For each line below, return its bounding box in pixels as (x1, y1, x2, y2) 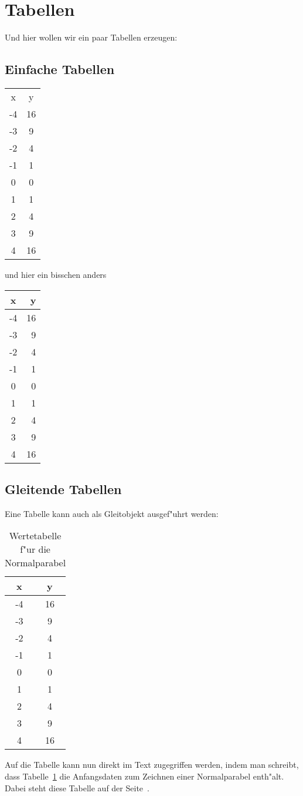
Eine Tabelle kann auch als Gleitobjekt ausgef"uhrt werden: (5, 507, 219, 519)
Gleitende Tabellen (5, 479, 122, 498)
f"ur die (20, 542, 50, 556)
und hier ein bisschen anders (5, 268, 107, 280)
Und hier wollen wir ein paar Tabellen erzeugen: (5, 31, 178, 43)
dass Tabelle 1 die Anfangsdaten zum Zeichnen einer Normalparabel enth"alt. (5, 770, 284, 782)
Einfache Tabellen (5, 60, 115, 78)
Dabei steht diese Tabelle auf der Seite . (5, 781, 149, 794)
